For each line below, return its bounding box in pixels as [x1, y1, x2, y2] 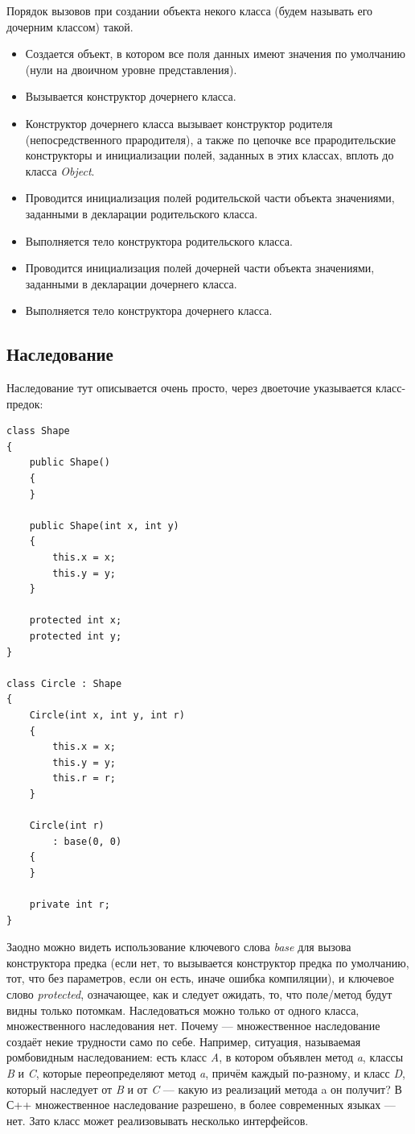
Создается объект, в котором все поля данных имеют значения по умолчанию [25, 45, 405, 62]
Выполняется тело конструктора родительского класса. [25, 232, 293, 249]
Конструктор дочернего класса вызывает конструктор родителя [25, 114, 333, 131]
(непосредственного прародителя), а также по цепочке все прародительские [25, 130, 396, 147]
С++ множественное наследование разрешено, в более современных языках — [6, 1096, 396, 1113]
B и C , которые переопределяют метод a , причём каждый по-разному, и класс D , [6, 1065, 405, 1082]
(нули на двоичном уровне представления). [25, 60, 237, 77]
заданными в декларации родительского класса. [25, 205, 258, 221]
